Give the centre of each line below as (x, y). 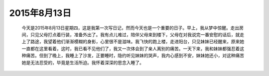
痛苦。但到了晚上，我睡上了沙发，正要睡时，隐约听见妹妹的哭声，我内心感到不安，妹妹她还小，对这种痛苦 (135, 56)
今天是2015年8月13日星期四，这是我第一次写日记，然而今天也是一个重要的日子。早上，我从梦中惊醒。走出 (131, 28)
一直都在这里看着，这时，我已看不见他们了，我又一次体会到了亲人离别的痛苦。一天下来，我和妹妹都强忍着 (131, 48)
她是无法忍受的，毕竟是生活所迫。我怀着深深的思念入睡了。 (83, 63)
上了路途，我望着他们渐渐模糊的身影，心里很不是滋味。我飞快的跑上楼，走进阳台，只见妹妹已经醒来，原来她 (133, 42)
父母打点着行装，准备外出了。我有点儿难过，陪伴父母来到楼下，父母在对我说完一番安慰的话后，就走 (141, 34)
